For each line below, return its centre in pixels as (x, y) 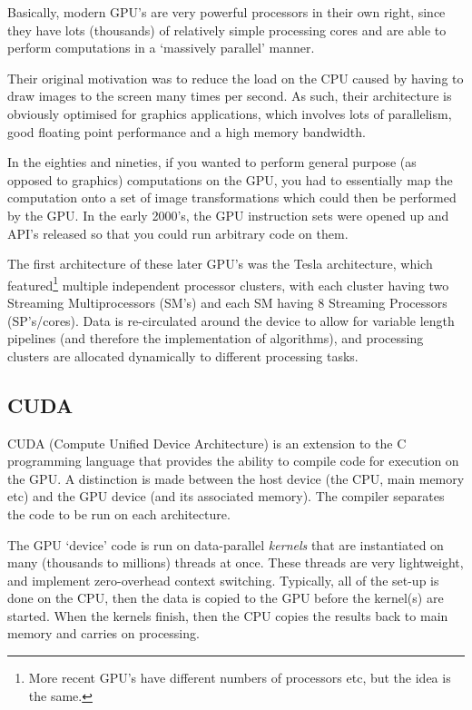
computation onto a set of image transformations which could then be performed (232, 197)
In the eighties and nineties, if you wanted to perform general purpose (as (212, 162)
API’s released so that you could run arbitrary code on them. (178, 233)
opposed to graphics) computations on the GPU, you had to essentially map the (230, 179)
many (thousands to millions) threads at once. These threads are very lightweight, (236, 562)
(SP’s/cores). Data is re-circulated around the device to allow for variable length (231, 320)
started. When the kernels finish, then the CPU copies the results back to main (228, 615)
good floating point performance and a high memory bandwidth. (187, 131)
